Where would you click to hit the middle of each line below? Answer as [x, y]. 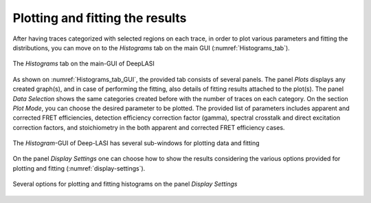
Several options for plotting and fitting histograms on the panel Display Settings [125, 184]
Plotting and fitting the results [100, 18]
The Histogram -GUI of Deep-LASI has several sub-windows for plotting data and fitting [136, 143]
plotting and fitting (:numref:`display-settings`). [79, 168]
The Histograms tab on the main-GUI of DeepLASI [83, 64]
